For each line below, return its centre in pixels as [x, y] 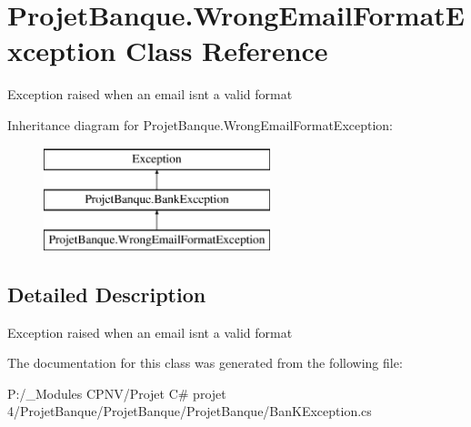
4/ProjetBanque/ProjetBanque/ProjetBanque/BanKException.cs [190, 411]
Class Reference [227, 51]
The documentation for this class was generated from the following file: [205, 363]
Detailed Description [107, 294]
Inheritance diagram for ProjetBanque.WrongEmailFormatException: [200, 124]
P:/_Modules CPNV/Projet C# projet [117, 393]
